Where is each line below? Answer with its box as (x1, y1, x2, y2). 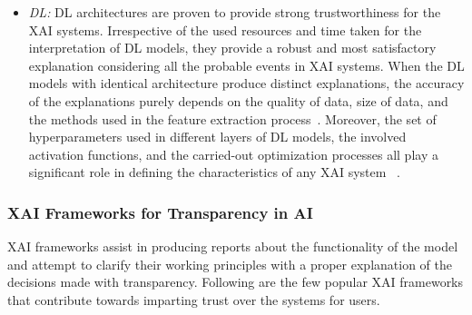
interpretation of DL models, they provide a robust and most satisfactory (28, 38, 437, 57)
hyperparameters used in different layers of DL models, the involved (28, 127, 407, 146)
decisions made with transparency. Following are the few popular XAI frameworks (7, 272, 464, 291)
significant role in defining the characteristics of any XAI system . (28, 162, 401, 182)
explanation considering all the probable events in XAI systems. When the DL (28, 55, 465, 74)
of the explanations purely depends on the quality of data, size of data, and (28, 91, 448, 110)
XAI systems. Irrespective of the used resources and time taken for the (28, 20, 422, 39)
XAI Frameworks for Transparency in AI (7, 201, 313, 223)
